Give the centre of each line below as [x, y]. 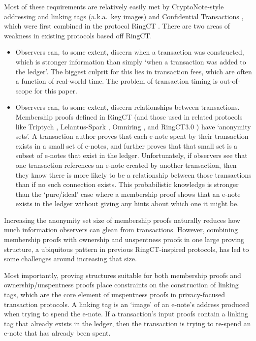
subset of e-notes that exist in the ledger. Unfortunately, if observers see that [131, 155]
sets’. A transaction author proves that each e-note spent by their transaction [132, 136]
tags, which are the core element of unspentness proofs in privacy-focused [114, 294]
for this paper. [56, 90]
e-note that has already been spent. [57, 333]
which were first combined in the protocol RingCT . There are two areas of [117, 26]
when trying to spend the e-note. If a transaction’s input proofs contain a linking [126, 314]
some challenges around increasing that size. [70, 259]
